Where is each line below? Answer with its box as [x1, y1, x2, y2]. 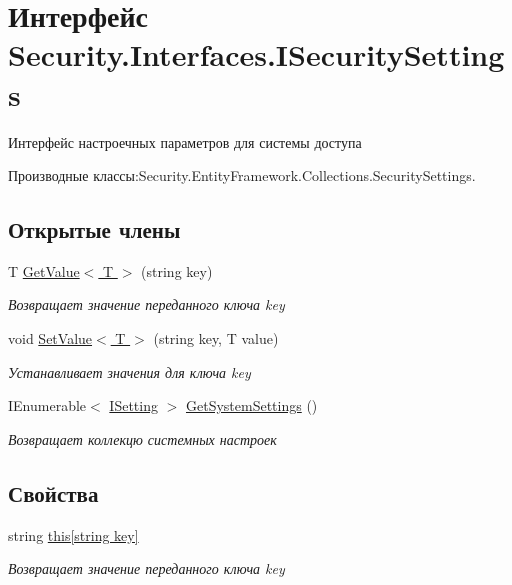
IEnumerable [8, 395, 87, 416]
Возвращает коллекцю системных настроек [8, 428, 277, 449]
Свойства [8, 477, 99, 508]
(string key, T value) [153, 328, 279, 349]
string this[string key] [8, 524, 139, 545]
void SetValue [8, 328, 93, 349]
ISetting [109, 395, 158, 416]
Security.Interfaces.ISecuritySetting [8, 34, 505, 75]
